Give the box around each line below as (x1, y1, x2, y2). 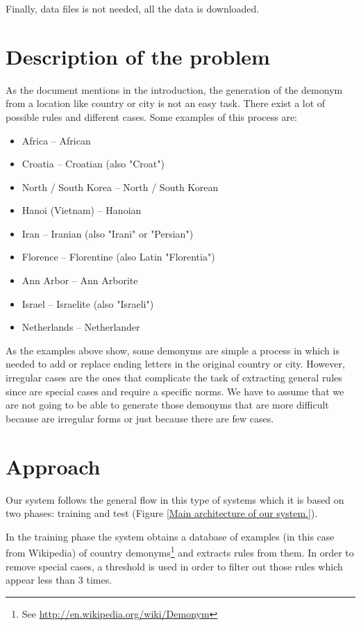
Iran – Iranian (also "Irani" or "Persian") (22, 226, 194, 240)
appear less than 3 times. (6, 573, 112, 587)
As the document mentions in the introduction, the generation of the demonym (6, 82, 343, 97)
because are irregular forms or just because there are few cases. (6, 411, 274, 425)
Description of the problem (6, 42, 270, 70)
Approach (6, 452, 101, 480)
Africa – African (22, 133, 91, 147)
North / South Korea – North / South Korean (22, 179, 219, 194)
